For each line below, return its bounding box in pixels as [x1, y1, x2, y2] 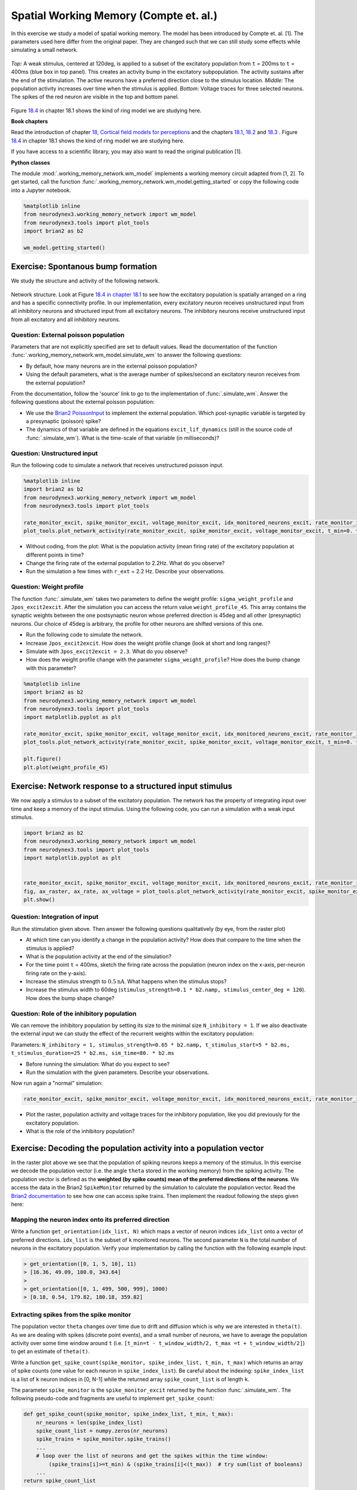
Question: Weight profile [11, 583, 84, 591]
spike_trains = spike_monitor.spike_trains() [36, 1436, 171, 1442]
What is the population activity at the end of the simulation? [26, 952, 172, 960]
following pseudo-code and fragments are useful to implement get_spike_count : [11, 1395, 215, 1402]
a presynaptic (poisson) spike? [26, 418, 101, 425]
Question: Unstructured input [11, 449, 98, 457]
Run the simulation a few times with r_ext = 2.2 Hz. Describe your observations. [26, 568, 225, 575]
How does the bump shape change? [26, 994, 115, 1001]
